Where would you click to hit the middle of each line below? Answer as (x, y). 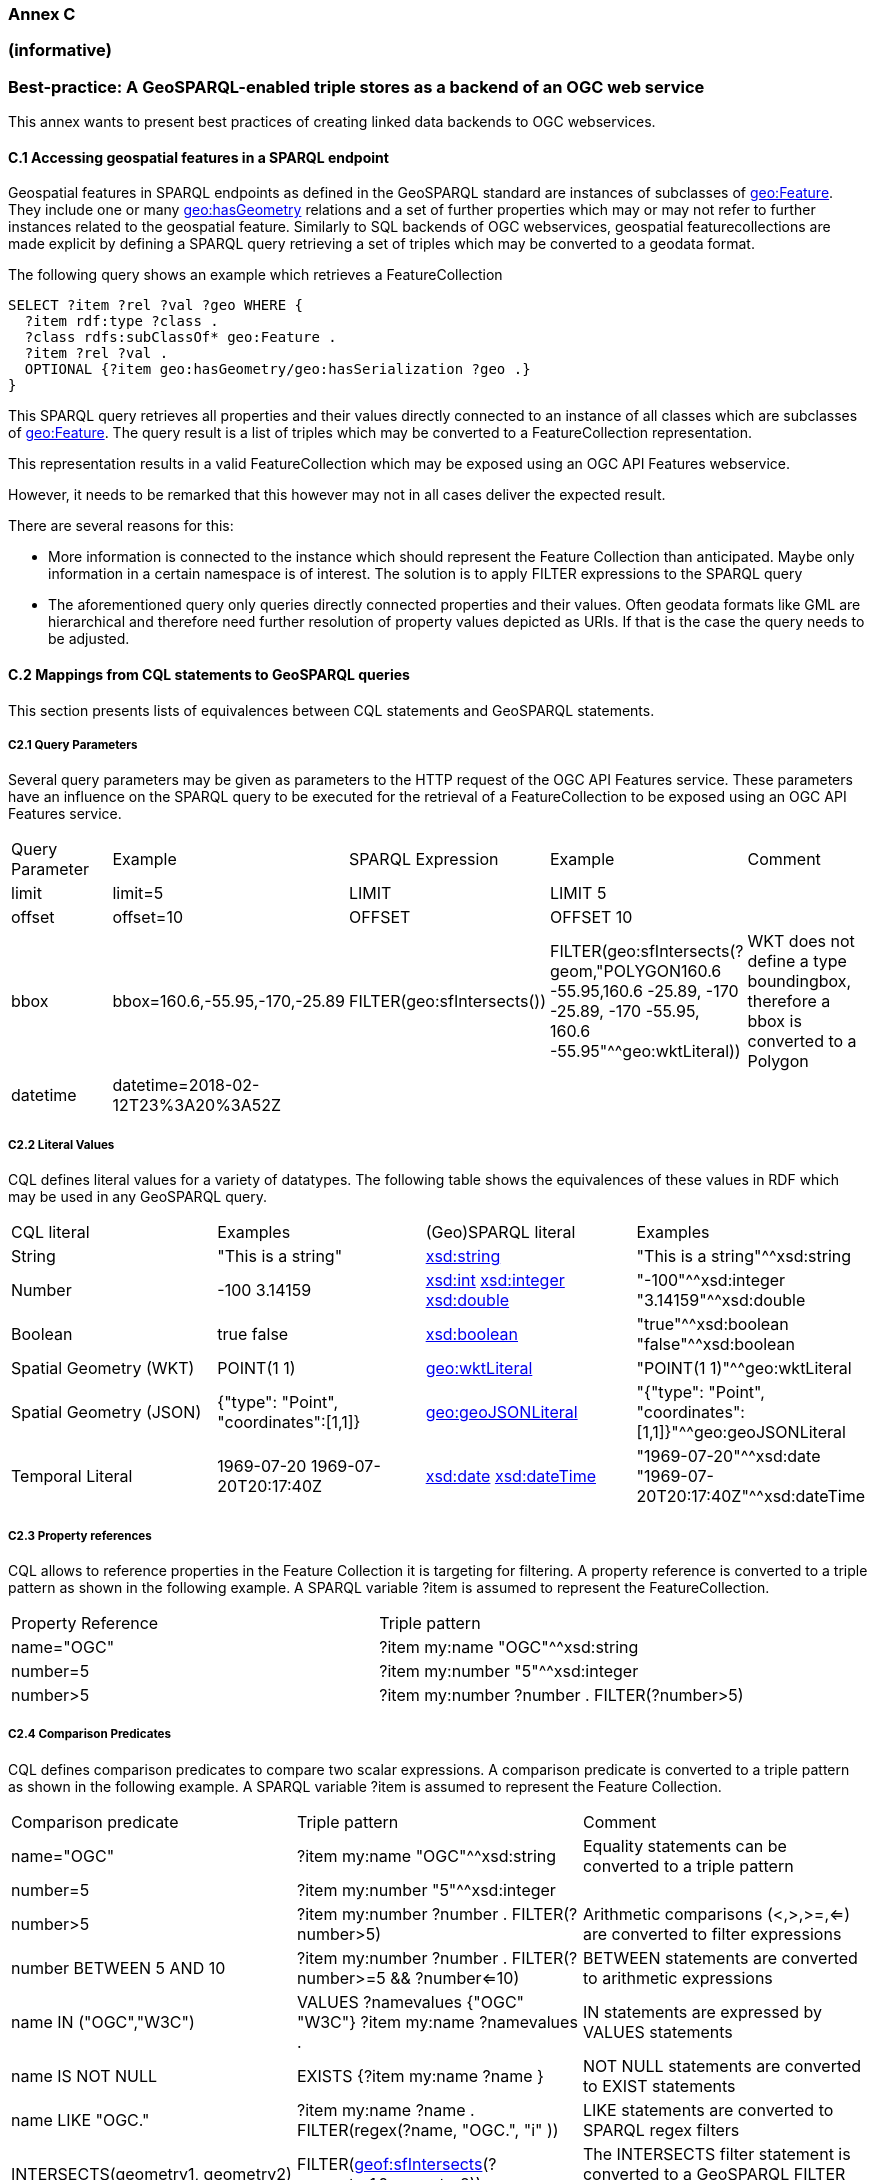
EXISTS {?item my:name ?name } (420, 2075)
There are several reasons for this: (121, 526)
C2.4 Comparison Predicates (89, 1734)
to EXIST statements (659, 2085)
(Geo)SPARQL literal (500, 1232)
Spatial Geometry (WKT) (103, 1368)
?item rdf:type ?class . (121, 321)
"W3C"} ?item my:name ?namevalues (437, 2021)
